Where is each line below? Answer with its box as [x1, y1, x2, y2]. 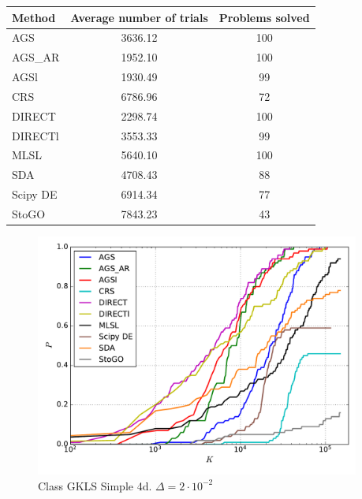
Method [12, 9, 56, 25]
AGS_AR [12, 49, 60, 65]
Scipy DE [12, 186, 58, 203]
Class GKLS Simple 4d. [38, 477, 152, 493]
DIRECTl [12, 127, 59, 143]
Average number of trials [70, 9, 208, 25]
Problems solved [218, 9, 310, 25]
